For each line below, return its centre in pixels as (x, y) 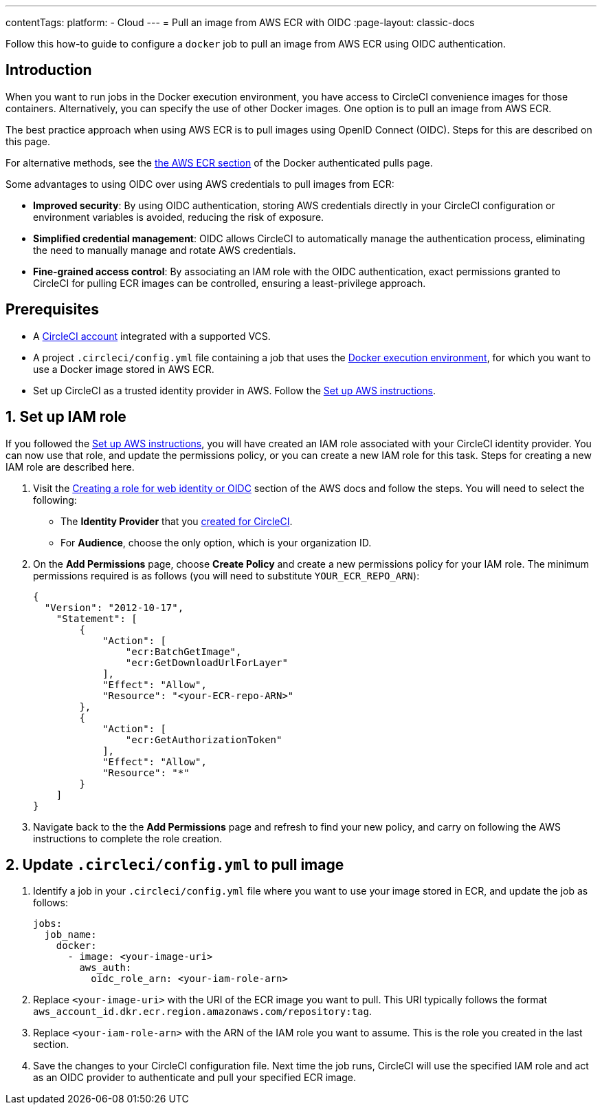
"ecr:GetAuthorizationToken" (204, 739)
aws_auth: (105, 968)
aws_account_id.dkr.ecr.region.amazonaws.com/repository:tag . (202, 1012)
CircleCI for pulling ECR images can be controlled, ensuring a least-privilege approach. (230, 283)
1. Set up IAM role (66, 417)
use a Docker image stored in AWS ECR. (124, 369)
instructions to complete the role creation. (127, 838)
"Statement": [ (97, 618)
